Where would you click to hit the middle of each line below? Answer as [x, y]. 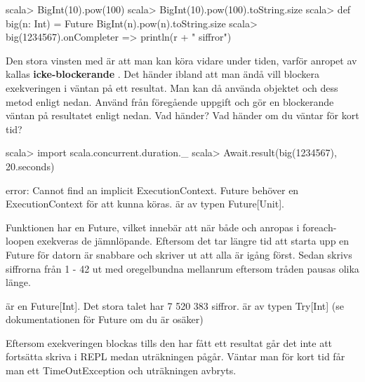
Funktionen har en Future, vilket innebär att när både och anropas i [153, 227]
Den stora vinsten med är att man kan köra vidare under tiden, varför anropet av [181, 60]
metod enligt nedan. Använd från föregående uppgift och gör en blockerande [170, 101]
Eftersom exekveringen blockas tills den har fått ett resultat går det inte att [169, 342]
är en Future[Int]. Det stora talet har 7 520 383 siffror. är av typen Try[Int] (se [175, 305]
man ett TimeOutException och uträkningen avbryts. [121, 370]
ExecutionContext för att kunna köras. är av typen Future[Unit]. [145, 204]
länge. [18, 282]
